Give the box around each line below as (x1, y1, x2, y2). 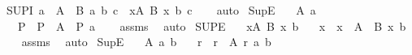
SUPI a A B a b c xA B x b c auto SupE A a (6, 2, 316, 18)
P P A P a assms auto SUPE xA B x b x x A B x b (17, 17, 406, 34)
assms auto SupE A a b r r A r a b (21, 33, 271, 50)
